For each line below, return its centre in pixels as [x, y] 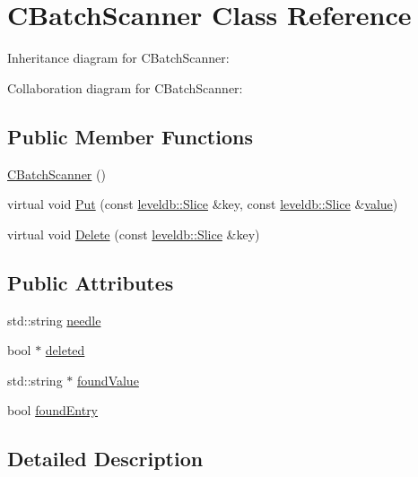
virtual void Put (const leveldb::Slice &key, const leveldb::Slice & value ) [203, 204]
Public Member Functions [130, 136]
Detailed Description [105, 459]
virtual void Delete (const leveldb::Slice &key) [134, 234]
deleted [65, 350]
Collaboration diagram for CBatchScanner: [125, 87]
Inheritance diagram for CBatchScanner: [118, 58]
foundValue [108, 380]
